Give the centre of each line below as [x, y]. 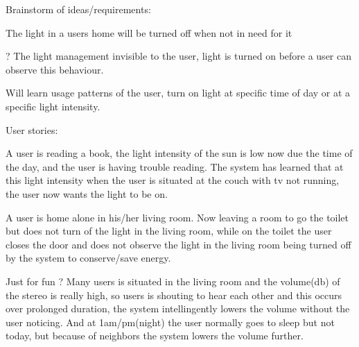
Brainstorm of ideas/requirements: [78, 9]
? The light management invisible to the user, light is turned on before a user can [178, 56]
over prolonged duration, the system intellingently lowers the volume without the [178, 308]
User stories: [32, 129]
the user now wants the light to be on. [87, 193]
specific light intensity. [53, 106]
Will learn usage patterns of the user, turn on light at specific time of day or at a [178, 93]
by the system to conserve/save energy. [88, 258]
